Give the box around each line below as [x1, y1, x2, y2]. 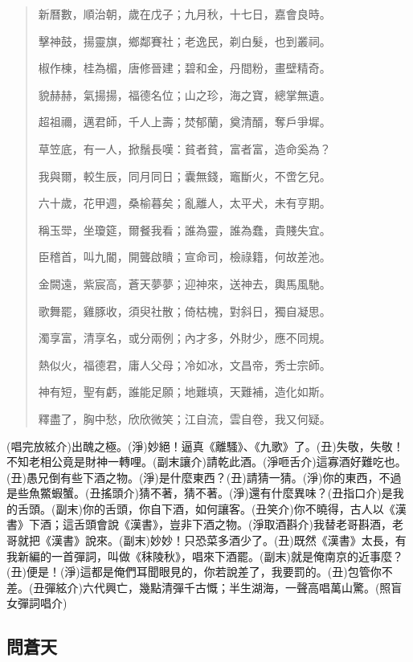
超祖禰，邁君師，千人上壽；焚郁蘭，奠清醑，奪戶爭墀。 [38, 113, 331, 130]
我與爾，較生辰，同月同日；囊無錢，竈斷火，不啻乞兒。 [38, 167, 331, 184]
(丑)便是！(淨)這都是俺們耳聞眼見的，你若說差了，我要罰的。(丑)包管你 [6, 563, 382, 580]
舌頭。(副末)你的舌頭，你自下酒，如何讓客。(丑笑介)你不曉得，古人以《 [17, 500, 395, 517]
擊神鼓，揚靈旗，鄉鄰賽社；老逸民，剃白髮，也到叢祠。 [38, 32, 331, 49]
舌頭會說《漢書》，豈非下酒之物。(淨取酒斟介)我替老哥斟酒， [73, 516, 392, 533]
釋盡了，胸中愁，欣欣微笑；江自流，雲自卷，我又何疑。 [38, 410, 331, 427]
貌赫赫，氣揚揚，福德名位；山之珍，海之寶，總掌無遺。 [38, 86, 331, 103]
